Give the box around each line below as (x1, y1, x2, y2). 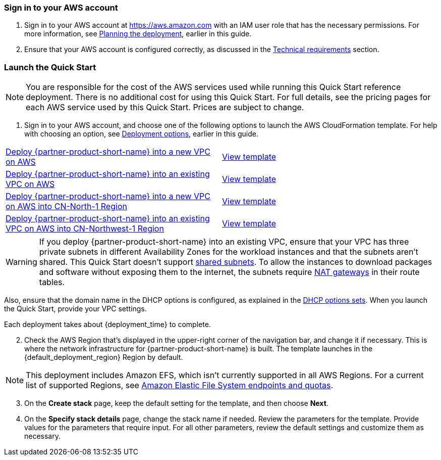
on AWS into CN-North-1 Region (6, 201, 127, 212)
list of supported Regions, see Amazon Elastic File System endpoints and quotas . (26, 380, 334, 391)
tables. (39, 277, 65, 288)
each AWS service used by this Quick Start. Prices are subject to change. (26, 102, 304, 113)
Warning (6, 257, 37, 267)
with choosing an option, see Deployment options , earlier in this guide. (24, 129, 259, 139)
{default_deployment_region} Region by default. (24, 353, 183, 362)
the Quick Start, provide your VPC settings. (4, 304, 147, 313)
